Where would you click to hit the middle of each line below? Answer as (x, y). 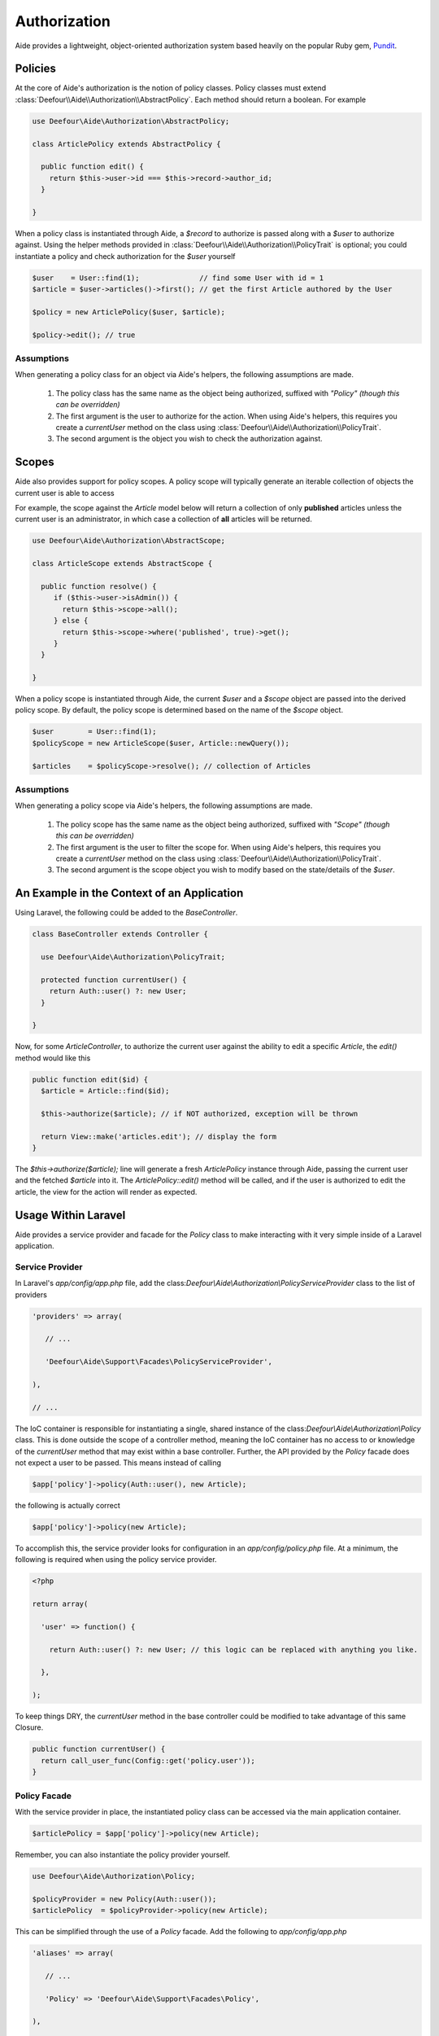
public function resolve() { (99, 586)
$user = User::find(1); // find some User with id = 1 (178, 278)
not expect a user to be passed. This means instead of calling (118, 1463)
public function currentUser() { (99, 1749)
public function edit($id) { (90, 1079)
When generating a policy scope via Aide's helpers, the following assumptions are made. (164, 805)
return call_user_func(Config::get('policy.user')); (148, 1760)
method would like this (53, 1058)
